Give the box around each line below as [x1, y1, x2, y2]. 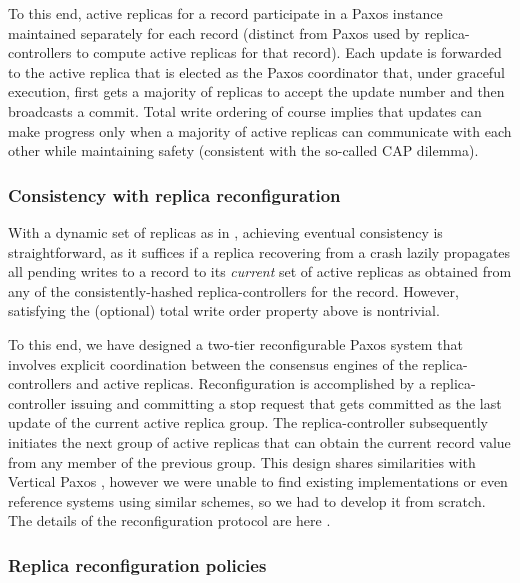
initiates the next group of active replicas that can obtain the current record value [8, 431, 511, 452]
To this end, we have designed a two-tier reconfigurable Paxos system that [8, 333, 463, 354]
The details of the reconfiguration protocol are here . [8, 510, 331, 531]
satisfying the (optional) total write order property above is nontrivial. [8, 300, 440, 321]
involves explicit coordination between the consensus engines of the [8, 353, 418, 374]
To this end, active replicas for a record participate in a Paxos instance [8, 3, 443, 23]
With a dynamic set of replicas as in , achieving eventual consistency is [8, 221, 443, 242]
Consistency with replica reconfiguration [8, 182, 341, 207]
